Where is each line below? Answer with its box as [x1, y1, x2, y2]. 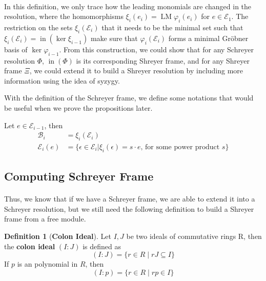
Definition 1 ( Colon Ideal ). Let [4, 230, 111, 241]
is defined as [83, 240, 121, 251]
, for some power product [140, 143, 220, 151]
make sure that [90, 32, 138, 43]
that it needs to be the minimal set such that [101, 22, 243, 32]
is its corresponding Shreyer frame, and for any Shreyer [76, 55, 250, 66]
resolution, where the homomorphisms [4, 11, 124, 22]
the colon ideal [4, 240, 55, 251]
